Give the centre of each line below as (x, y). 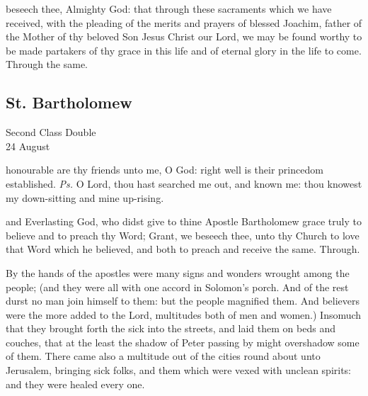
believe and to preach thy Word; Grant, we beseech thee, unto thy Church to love (183, 235)
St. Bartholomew (69, 102)
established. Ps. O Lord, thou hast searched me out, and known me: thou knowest (184, 183)
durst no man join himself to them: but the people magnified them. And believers (183, 301)
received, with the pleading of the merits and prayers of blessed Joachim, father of (184, 22)
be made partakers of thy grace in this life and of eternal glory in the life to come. (184, 50)
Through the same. (47, 64)
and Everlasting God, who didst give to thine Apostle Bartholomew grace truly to (184, 221)
